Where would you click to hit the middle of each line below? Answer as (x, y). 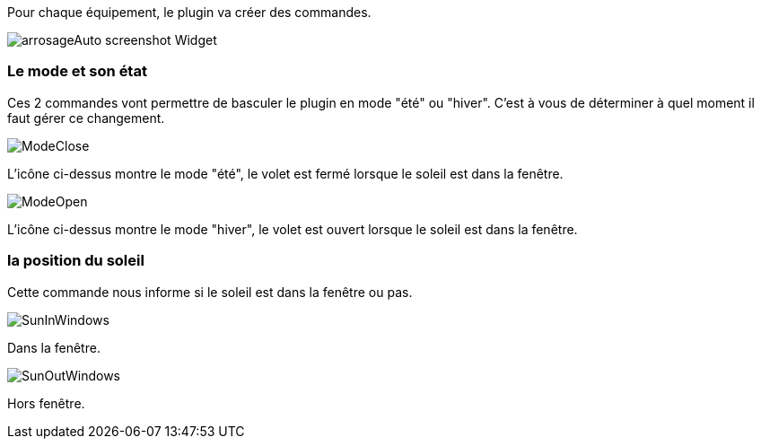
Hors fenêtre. (46, 403)
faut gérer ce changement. (86, 118)
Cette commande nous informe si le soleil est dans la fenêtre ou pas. (210, 292)
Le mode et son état (77, 71)
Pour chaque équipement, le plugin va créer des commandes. (189, 12)
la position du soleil (76, 261)
